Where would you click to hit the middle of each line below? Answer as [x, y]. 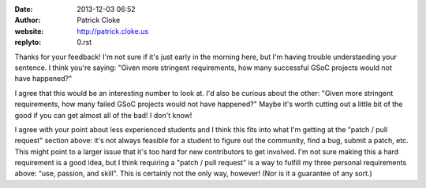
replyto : [28, 42]
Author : [28, 20]
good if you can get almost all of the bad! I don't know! [103, 115]
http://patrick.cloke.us [113, 31]
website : [29, 31]
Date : [24, 9]
